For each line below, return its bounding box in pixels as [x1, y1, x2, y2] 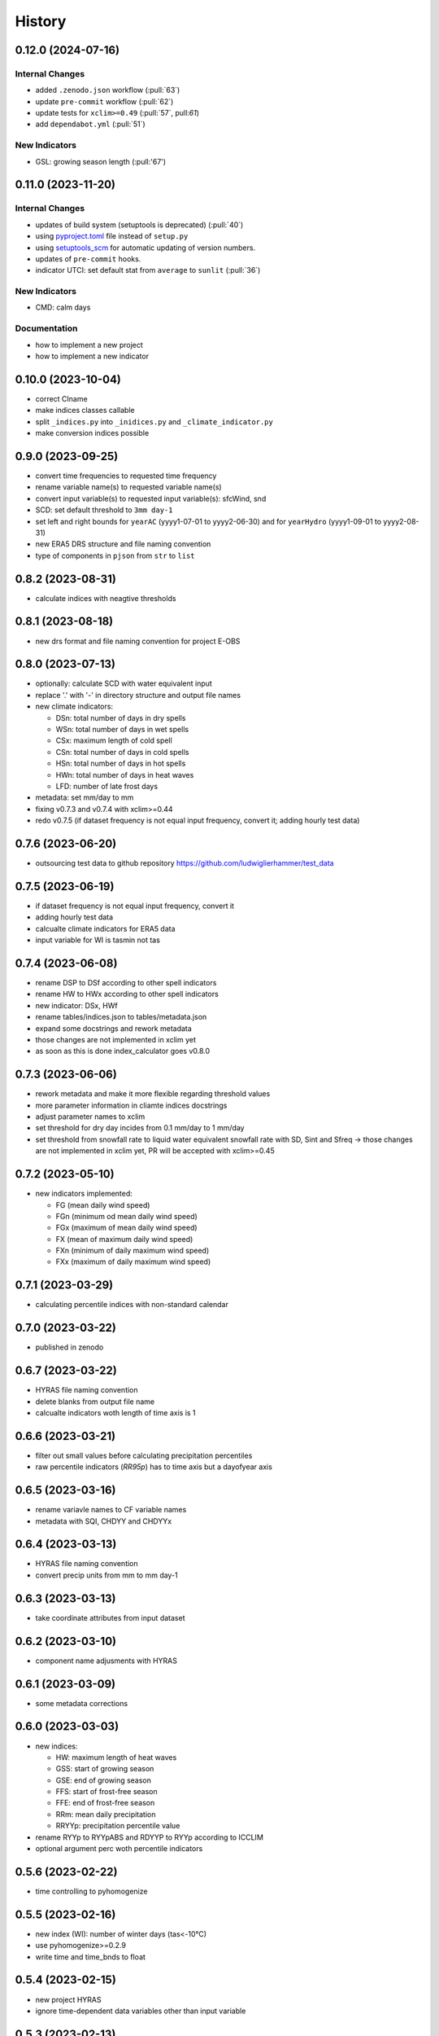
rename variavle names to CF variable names [35, 1505, 187, 1515]
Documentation [15, 323, 78, 334]
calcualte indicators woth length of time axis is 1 [35, 1407, 196, 1417]
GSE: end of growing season [55, 1775, 152, 1785]
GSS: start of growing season [55, 1764, 154, 1774]
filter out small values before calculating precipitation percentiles [35, 1450, 253, 1460]
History [15, 12, 67, 30]
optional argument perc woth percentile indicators [35, 1844, 203, 1854]
